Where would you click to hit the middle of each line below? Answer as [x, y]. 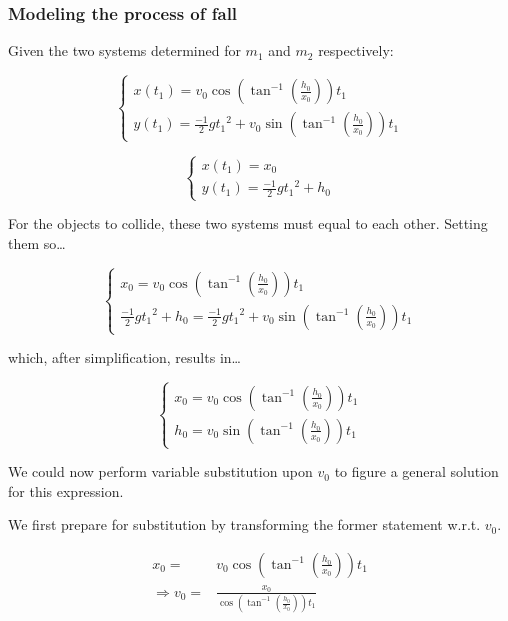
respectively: [356, 50]
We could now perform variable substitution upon [160, 471]
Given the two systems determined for [124, 50]
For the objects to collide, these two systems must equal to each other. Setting [248, 223]
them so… [37, 242]
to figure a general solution [416, 471]
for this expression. [66, 490]
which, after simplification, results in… [124, 357]
